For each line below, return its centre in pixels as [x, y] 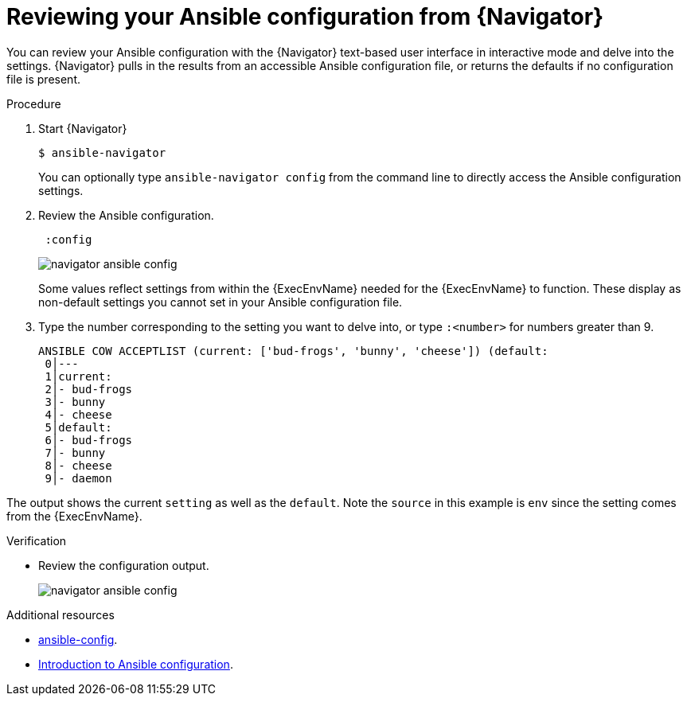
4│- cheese [78, 414]
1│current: [78, 376]
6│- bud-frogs [89, 440]
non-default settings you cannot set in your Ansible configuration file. [221, 302]
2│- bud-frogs [89, 389]
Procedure [34, 103]
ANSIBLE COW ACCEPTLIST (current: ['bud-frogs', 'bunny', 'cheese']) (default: [293, 351]
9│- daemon [78, 478]
